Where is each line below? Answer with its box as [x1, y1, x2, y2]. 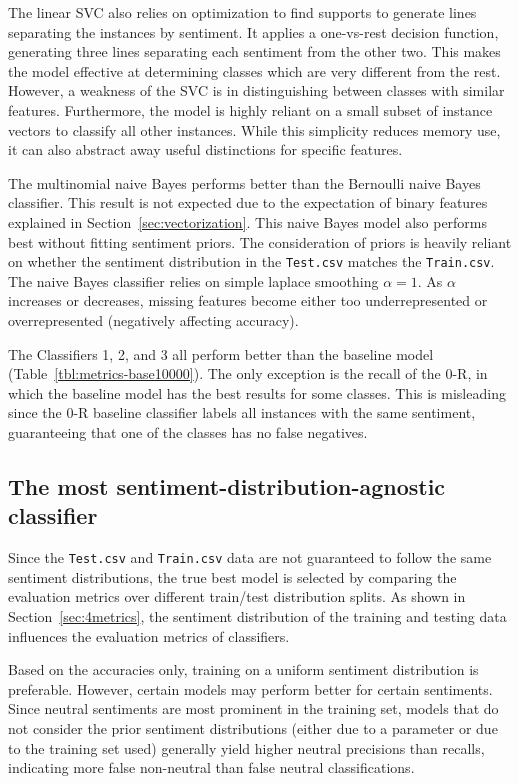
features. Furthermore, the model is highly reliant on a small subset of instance [8, 99, 493, 120]
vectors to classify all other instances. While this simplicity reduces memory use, [8, 119, 501, 140]
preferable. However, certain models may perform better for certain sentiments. [8, 678, 493, 699]
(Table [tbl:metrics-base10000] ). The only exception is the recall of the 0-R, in [8, 363, 488, 384]
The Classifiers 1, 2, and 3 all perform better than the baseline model [8, 343, 434, 364]
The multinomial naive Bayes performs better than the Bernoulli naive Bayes [8, 172, 481, 193]
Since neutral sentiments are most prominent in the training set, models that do [8, 698, 499, 719]
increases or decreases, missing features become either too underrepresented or [8, 290, 488, 311]
